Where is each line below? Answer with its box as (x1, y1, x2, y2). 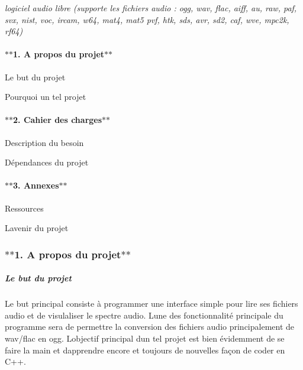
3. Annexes (13, 179, 59, 192)
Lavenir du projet (5, 222, 69, 234)
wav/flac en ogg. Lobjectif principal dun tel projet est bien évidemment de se (5, 332, 285, 344)
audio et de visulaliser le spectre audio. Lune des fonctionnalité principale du (5, 309, 283, 321)
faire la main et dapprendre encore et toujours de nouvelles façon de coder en (5, 343, 285, 356)
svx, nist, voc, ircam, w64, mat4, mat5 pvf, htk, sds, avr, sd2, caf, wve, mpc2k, (5, 13, 289, 25)
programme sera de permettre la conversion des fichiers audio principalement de (5, 320, 295, 333)
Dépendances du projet (5, 156, 89, 168)
